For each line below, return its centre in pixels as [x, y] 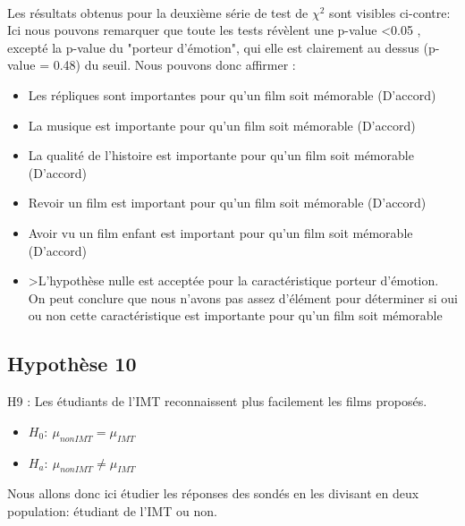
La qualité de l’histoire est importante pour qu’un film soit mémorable [221, 155]
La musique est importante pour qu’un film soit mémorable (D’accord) [222, 125]
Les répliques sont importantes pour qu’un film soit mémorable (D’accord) [232, 94]
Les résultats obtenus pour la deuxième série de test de [158, 12]
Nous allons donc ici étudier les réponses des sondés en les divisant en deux [213, 493]
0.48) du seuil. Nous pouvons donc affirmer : [174, 65]
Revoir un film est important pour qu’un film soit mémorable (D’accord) [227, 203]
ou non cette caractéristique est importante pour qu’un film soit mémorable [235, 315]
